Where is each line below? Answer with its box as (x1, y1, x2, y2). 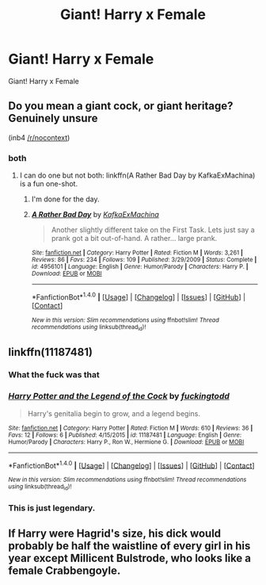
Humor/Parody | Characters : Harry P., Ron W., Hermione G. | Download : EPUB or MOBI (8, 438, 245, 445)
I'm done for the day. (31, 194, 100, 204)
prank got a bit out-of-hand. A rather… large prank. (51, 234, 218, 243)
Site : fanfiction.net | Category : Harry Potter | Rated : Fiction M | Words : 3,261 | (31, 249, 244, 257)
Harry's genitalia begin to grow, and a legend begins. (27, 408, 200, 418)
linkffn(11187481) (8, 346, 93, 359)
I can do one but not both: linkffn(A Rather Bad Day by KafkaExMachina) (19, 170, 256, 180)
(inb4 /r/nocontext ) (8, 132, 70, 142)
